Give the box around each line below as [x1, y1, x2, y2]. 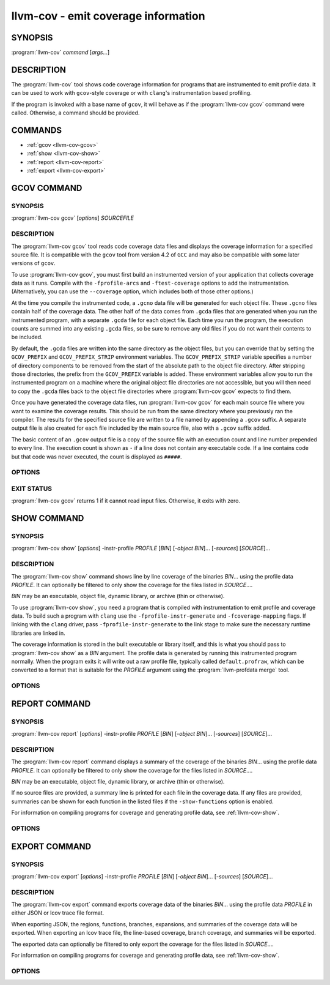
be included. [11, 334, 43, 341]
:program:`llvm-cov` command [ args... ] [11, 49, 110, 56]
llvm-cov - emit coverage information [11, 9, 205, 23]
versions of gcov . [11, 260, 56, 267]
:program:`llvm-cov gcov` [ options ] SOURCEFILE [11, 214, 134, 222]
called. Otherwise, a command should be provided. [11, 109, 140, 116]
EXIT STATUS [11, 484, 52, 493]
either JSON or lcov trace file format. [11, 909, 105, 916]
